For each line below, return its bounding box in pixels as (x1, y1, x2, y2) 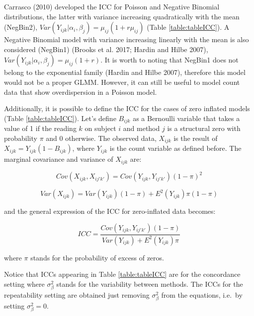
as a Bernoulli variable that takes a (133, 113, 240, 123)
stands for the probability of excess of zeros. (30, 252, 164, 262)
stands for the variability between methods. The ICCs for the (56, 278, 243, 289)
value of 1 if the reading (4, 123, 77, 133)
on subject (85, 123, 116, 133)
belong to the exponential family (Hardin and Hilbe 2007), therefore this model (4, 67, 246, 77)
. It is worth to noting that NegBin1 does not (100, 55, 239, 65)
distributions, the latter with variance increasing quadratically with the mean (4, 11, 240, 21)
